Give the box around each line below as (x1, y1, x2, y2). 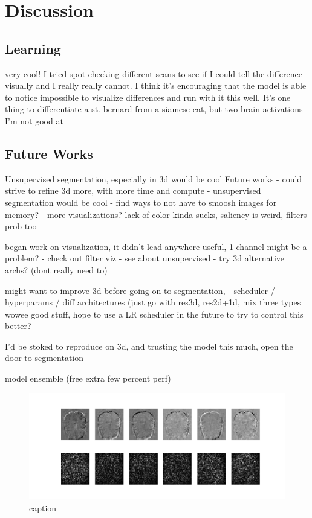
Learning (5, 39, 61, 57)
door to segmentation (5, 351, 84, 364)
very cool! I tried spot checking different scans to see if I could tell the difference (5, 67, 302, 80)
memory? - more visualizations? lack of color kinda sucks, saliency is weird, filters (5, 208, 307, 220)
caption (29, 501, 57, 514)
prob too (5, 220, 37, 232)
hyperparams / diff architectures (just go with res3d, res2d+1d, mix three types (5, 296, 301, 309)
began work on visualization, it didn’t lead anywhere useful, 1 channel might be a (5, 240, 307, 252)
